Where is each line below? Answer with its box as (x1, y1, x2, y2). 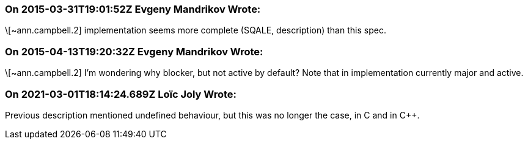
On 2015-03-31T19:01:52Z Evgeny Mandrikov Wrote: (5, 3, 261, 15)
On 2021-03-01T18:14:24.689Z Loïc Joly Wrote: (5, 87, 237, 100)
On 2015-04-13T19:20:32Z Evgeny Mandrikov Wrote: (5, 45, 263, 58)
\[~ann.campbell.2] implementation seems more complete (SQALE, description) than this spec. (5, 25, 386, 36)
